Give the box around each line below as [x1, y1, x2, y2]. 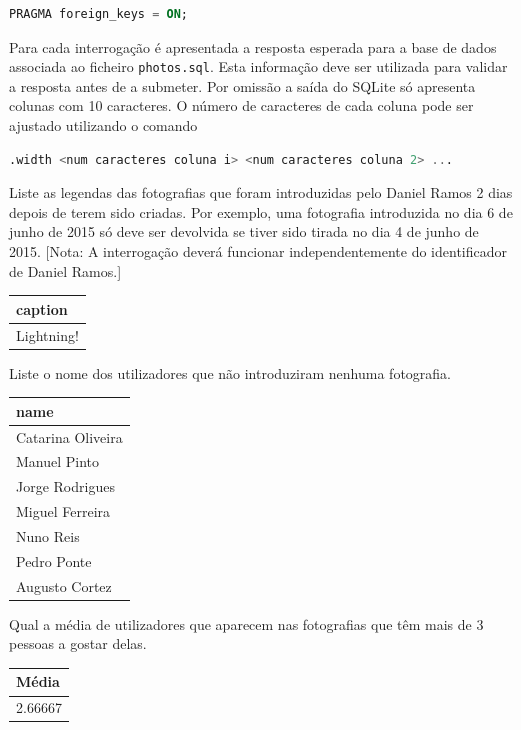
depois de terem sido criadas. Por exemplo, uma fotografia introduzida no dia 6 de [9, 201, 513, 222]
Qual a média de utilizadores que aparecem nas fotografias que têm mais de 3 [9, 613, 484, 634]
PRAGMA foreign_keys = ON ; [9, 7, 189, 21]
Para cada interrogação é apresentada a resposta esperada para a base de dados [9, 36, 497, 57]
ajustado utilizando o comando [9, 115, 198, 136]
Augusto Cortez [16, 575, 112, 596]
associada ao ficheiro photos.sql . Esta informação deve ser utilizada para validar [9, 56, 508, 77]
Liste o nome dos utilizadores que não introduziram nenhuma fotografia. [9, 362, 451, 383]
